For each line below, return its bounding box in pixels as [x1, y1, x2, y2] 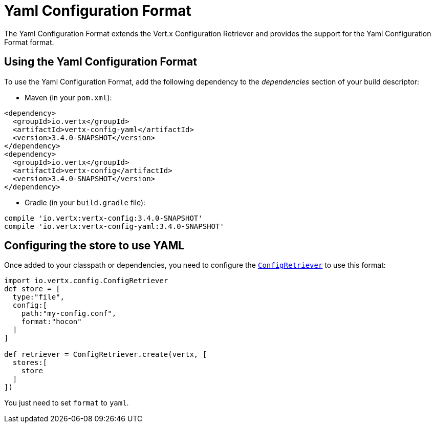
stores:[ [12, 358, 48, 367]
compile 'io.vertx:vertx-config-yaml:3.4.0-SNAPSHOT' [4, 222, 224, 230]
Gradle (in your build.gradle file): [25, 198, 146, 207]
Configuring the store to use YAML [4, 239, 185, 252]
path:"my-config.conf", [21, 309, 117, 318]
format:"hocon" [21, 317, 82, 326]
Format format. [4, 37, 54, 47]
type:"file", [12, 293, 65, 302]
